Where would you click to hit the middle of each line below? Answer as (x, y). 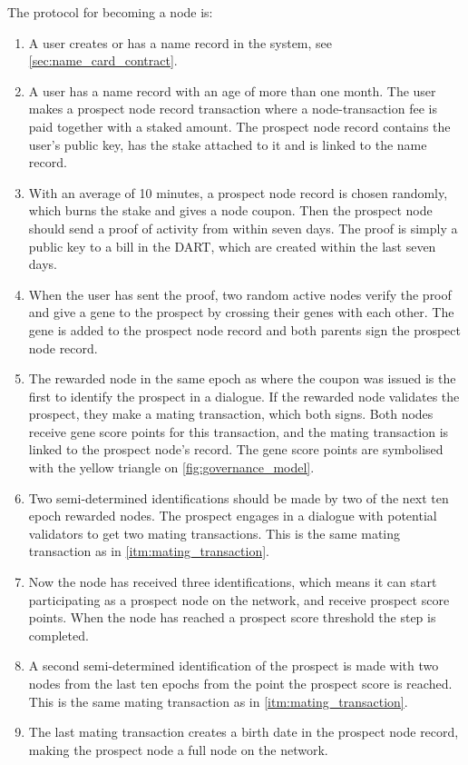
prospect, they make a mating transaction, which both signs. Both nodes (231, 414)
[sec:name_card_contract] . (103, 60)
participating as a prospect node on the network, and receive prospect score (239, 599)
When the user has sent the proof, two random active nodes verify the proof (240, 294)
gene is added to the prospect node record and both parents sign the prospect (244, 329)
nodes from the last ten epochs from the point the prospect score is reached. (240, 683)
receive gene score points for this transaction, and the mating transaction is (239, 431)
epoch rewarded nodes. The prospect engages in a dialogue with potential (233, 516)
